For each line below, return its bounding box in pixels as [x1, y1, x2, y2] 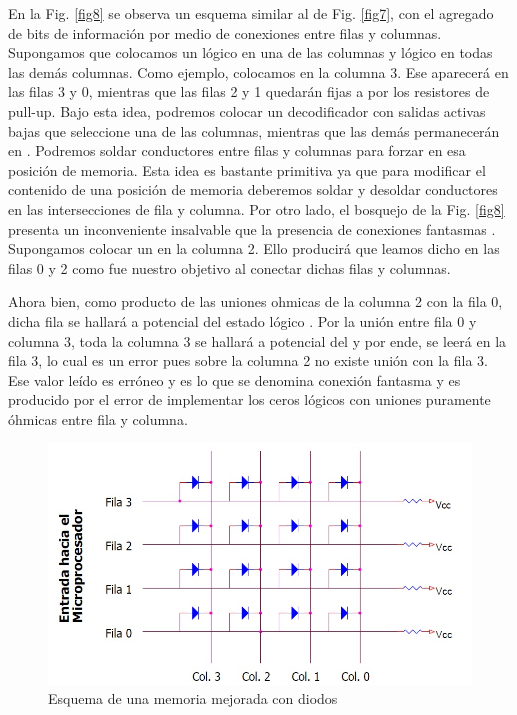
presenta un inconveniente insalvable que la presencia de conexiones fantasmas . [8, 218, 496, 239]
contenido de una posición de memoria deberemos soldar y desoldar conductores [8, 179, 498, 200]
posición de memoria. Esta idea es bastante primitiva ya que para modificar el [8, 159, 486, 180]
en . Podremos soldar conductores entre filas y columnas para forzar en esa [8, 140, 466, 161]
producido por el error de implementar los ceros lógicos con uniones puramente [8, 389, 491, 410]
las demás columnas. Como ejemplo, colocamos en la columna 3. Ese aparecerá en [8, 61, 509, 82]
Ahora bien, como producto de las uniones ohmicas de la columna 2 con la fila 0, [8, 291, 503, 312]
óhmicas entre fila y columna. [8, 408, 188, 429]
